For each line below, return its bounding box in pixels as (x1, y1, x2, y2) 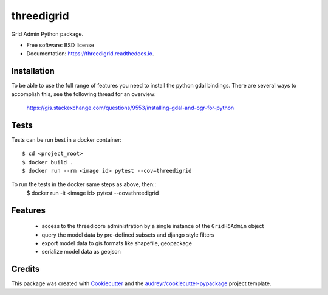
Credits (11, 264, 40, 274)
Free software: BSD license (26, 41, 94, 49)
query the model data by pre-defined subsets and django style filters (41, 231, 214, 238)
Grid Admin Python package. (11, 30, 84, 38)
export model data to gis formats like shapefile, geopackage (41, 240, 193, 247)
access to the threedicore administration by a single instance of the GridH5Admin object (41, 223, 264, 230)
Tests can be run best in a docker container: (11, 136, 121, 143)
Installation (11, 66, 55, 76)
